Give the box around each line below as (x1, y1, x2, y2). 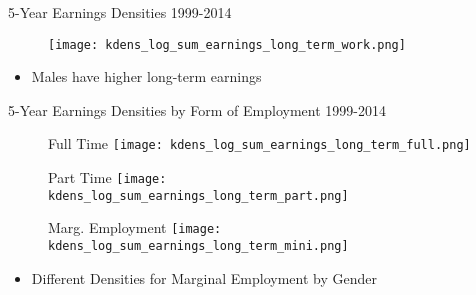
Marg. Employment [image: (48, 217, 222, 238)
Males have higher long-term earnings (31, 66, 262, 87)
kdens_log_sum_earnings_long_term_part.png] (48, 188, 349, 203)
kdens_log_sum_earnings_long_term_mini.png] (48, 239, 349, 254)
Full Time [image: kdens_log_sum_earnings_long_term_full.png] (48, 133, 471, 154)
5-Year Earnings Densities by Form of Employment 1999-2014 (8, 99, 386, 120)
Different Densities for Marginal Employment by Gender (31, 267, 377, 288)
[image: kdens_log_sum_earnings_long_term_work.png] (48, 37, 406, 52)
